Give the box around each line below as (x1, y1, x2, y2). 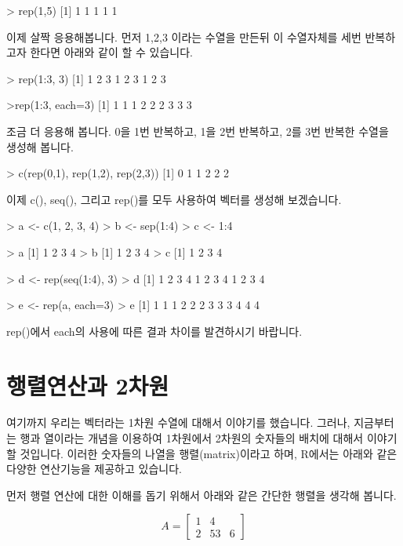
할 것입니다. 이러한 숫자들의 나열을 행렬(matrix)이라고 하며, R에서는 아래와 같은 (6, 445, 398, 461)
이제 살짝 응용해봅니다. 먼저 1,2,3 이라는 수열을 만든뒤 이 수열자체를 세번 (6, 28, 361, 45)
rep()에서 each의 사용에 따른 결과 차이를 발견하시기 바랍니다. (6, 322, 303, 339)
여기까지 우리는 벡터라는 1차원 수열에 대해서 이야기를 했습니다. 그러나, (6, 414, 350, 431)
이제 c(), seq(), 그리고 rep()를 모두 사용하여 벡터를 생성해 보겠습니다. (6, 191, 342, 207)
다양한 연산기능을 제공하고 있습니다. (6, 460, 182, 477)
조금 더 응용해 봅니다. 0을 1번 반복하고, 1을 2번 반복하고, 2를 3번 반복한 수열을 (6, 122, 389, 139)
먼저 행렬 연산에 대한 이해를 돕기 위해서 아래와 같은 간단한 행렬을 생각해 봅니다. (6, 486, 397, 503)
